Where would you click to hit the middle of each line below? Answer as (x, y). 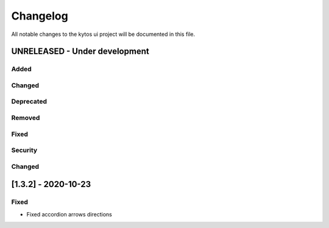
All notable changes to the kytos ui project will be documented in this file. (103, 34)
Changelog (40, 16)
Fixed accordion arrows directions (69, 214)
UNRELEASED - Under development (80, 52)
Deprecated (29, 102)
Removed (26, 118)
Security (24, 151)
